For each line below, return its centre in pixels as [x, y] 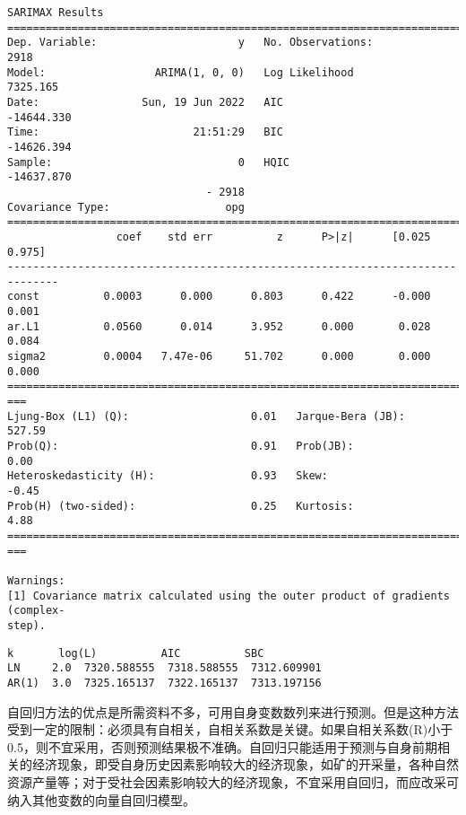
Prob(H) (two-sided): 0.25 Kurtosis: [181, 506]
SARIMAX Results [56, 13]
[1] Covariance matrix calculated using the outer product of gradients [229, 596]
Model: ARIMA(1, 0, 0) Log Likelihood [181, 72]
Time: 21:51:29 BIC [145, 132]
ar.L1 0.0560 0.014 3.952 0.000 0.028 [219, 326]
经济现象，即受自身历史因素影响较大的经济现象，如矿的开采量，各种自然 [245, 764]
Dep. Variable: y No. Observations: [190, 43]
